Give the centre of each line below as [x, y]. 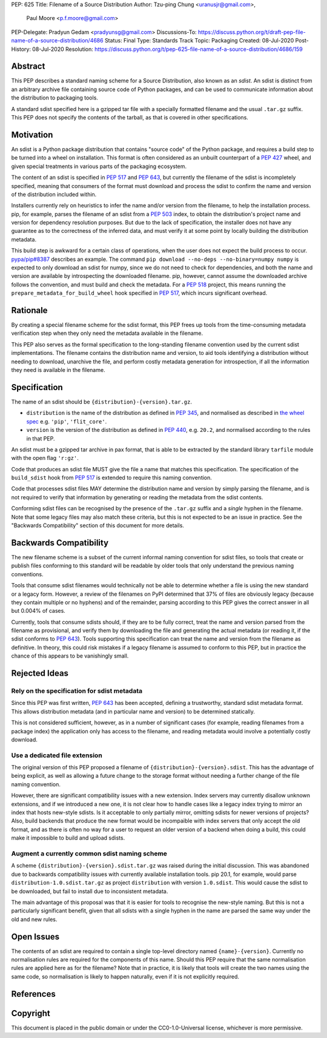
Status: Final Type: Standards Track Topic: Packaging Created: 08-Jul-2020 [199, 41]
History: [21, 49]
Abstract [28, 66]
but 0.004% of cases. [38, 611]
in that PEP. [41, 438]
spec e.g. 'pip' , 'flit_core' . [67, 421]
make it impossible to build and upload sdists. [68, 838]
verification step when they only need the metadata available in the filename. [107, 333]
